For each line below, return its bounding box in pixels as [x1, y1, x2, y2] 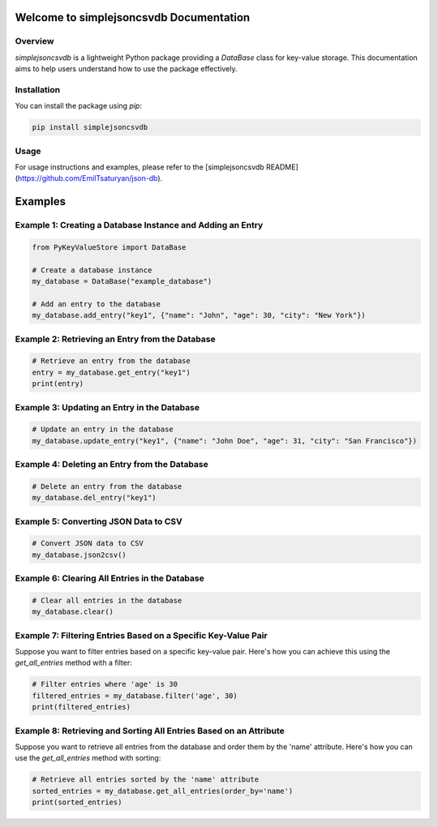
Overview [15, 36, 54, 47]
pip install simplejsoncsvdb [32, 122, 148, 132]
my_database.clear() [32, 607, 114, 616]
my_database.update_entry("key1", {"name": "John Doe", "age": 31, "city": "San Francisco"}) [32, 436, 418, 445]
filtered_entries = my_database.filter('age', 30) [32, 691, 238, 701]
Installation [15, 84, 61, 95]
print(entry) [32, 379, 84, 388]
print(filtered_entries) [32, 702, 131, 712]
